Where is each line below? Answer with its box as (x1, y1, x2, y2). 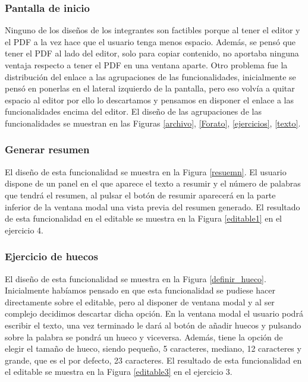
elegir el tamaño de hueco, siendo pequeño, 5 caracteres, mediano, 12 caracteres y (5, 342, 301, 355)
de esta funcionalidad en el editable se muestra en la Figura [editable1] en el (5, 212, 282, 225)
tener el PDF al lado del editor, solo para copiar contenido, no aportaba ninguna (5, 47, 299, 59)
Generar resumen (5, 142, 90, 157)
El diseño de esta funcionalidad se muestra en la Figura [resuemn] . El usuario (5, 165, 287, 178)
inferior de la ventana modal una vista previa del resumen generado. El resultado (5, 200, 300, 213)
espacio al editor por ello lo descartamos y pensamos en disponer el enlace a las (5, 93, 294, 106)
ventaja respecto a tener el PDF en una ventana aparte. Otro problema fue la (5, 59, 288, 71)
